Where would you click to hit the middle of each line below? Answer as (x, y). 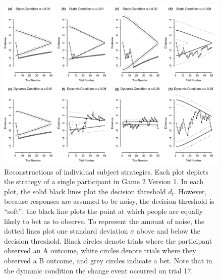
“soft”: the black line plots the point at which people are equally (104, 211)
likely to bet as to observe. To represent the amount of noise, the (104, 221)
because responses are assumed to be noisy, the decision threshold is (109, 201)
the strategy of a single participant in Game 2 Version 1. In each (104, 181)
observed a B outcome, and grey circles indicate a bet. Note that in (108, 260)
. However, (190, 191)
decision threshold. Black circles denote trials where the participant (108, 240)
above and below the (168, 231)
